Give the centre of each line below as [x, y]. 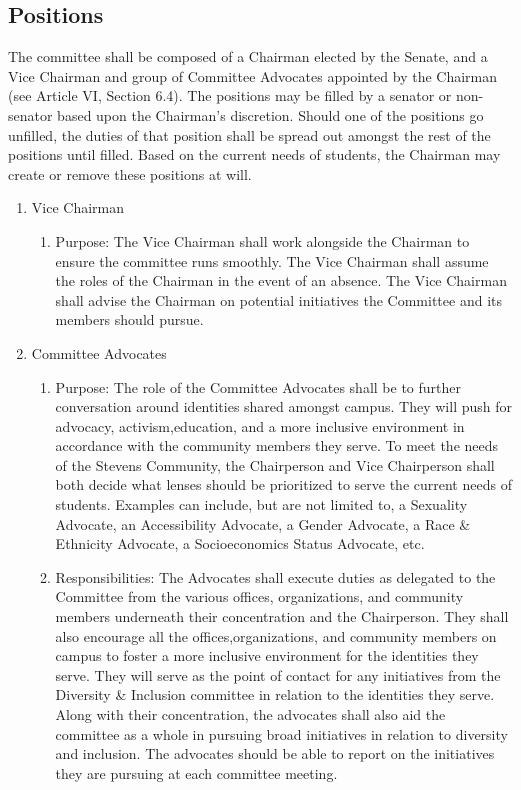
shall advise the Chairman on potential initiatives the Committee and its [278, 299]
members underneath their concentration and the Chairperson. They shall [282, 616]
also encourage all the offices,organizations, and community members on [276, 635]
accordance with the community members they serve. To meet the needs [277, 445]
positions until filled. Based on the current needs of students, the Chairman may [254, 154]
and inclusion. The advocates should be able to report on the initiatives [275, 753]
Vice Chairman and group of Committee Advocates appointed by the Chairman [253, 75]
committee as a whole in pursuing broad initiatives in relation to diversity [281, 733]
